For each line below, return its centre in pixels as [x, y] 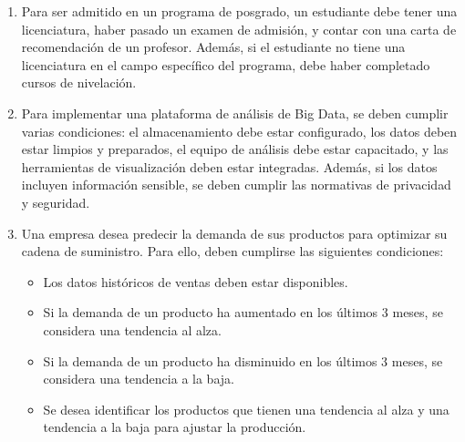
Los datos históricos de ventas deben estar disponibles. [196, 281]
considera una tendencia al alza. [132, 329]
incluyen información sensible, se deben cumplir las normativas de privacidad [236, 185]
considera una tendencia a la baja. [139, 379]
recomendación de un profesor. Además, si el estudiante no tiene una [213, 47]
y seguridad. [56, 202]
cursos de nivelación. [79, 82]
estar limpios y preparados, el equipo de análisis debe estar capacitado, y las [235, 149]
